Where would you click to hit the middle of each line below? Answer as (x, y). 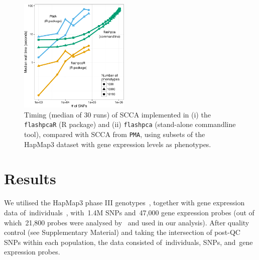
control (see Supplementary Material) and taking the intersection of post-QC (122, 232)
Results (30, 178)
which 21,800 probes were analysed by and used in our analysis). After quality (127, 222)
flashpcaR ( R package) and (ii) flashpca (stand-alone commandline (130, 124)
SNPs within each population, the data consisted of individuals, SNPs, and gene (128, 242)
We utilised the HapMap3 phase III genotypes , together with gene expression (124, 203)
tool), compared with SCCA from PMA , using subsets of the (115, 134)
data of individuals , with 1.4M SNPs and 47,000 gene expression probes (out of (129, 213)
